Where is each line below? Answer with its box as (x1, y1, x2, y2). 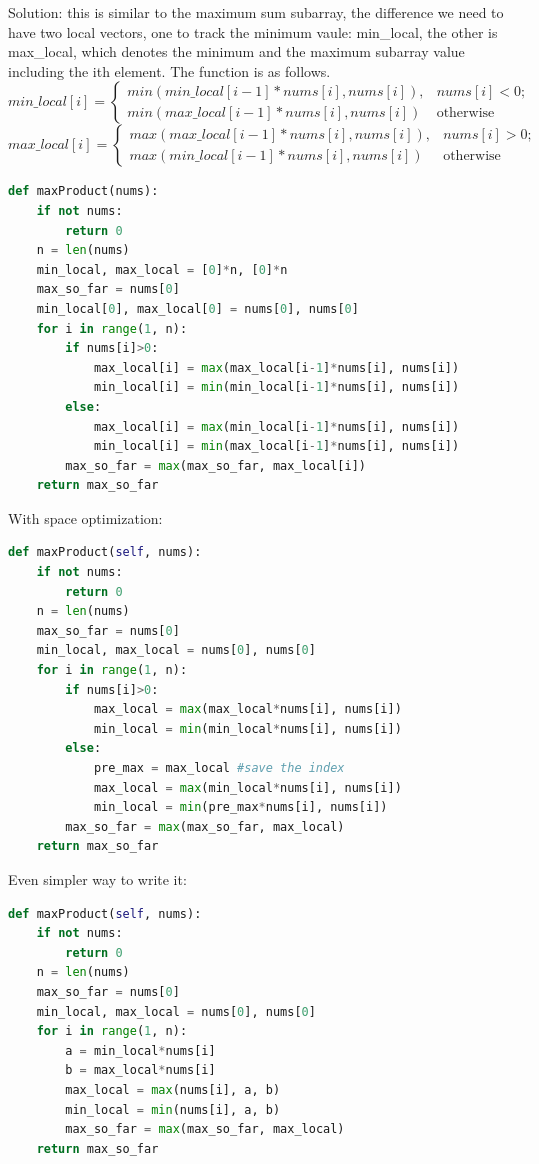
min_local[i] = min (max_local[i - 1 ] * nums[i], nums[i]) (93, 439, 460, 454)
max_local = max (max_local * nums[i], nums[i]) (93, 702, 402, 717)
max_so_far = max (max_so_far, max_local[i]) (65, 458, 366, 473)
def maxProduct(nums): (8, 184, 159, 199)
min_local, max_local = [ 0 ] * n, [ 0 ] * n (36, 262, 288, 277)
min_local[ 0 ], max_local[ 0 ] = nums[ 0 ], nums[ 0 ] (36, 301, 359, 316)
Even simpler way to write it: (8, 868, 187, 889)
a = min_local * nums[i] (65, 1043, 216, 1058)
